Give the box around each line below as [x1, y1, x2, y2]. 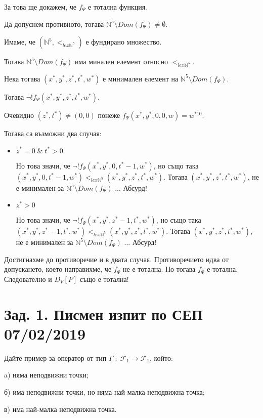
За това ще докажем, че [4, 2, 77, 12]
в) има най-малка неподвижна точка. [4, 403, 117, 414]
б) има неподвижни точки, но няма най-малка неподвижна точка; [4, 387, 205, 397]
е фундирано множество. [85, 36, 162, 47]
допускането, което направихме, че [4, 264, 112, 274]
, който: [149, 352, 173, 363]
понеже [98, 109, 120, 120]
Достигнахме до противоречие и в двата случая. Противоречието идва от [4, 254, 229, 264]
